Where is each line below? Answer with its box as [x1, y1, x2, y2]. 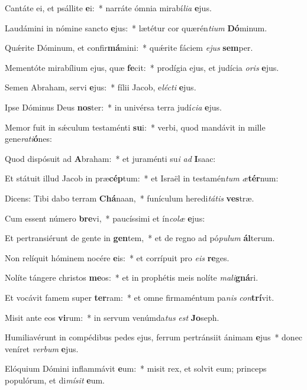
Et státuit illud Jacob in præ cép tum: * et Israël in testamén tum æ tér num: [5, 172, 279, 184]
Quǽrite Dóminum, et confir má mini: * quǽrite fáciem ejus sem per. [5, 41, 253, 54]
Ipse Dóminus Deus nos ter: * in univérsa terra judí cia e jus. [5, 100, 222, 113]
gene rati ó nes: [5, 132, 52, 145]
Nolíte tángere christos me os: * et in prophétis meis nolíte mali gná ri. [5, 271, 258, 284]
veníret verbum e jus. [5, 342, 79, 355]
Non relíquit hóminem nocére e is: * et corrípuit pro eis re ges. [5, 251, 230, 264]
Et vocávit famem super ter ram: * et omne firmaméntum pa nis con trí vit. [5, 291, 274, 303]
